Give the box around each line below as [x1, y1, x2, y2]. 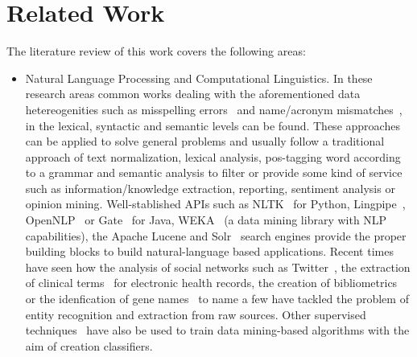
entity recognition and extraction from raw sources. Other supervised [25, 306, 366, 322]
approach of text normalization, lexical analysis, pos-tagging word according [25, 148, 401, 165]
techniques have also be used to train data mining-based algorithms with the [25, 322, 410, 339]
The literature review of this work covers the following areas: [6, 43, 306, 59]
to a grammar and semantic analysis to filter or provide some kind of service [25, 164, 403, 181]
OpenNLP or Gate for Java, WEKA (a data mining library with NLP [25, 211, 387, 228]
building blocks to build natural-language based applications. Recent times [25, 243, 394, 260]
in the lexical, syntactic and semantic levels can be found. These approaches [25, 117, 400, 133]
